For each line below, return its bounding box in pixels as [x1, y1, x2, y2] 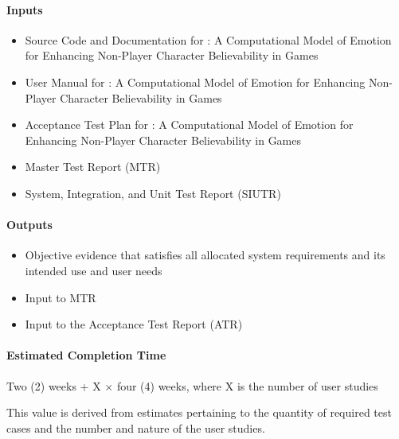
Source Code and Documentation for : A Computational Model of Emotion [25, 31, 392, 48]
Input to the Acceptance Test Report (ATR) [25, 316, 243, 332]
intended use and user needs [25, 262, 162, 278]
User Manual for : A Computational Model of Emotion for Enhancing [25, 73, 366, 90]
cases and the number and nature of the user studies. [6, 419, 265, 436]
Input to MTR [25, 289, 96, 305]
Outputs [6, 216, 53, 233]
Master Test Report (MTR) [25, 158, 161, 175]
